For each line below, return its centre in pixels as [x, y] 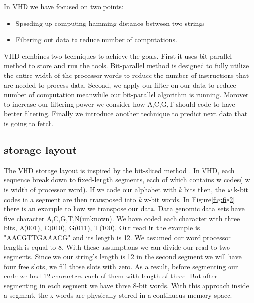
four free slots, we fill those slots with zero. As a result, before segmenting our [121, 266]
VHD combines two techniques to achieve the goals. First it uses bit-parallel [118, 56]
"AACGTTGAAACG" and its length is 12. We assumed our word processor [117, 237]
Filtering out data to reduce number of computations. [96, 39]
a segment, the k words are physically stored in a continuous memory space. [118, 295]
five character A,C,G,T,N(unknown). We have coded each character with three [122, 218]
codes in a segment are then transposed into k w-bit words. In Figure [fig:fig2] [120, 199]
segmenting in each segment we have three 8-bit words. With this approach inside [127, 285]
